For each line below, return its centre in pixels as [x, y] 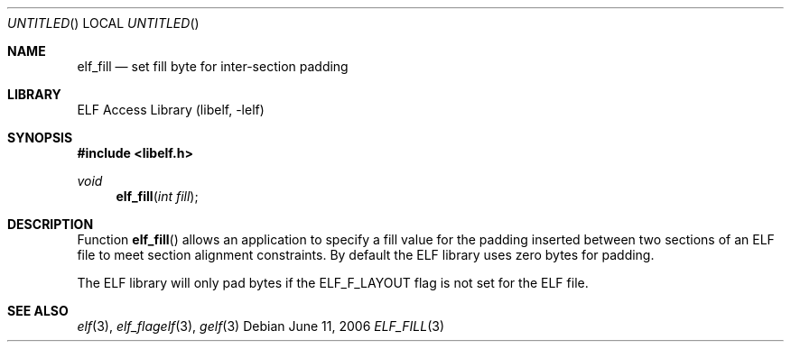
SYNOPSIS [40, 138]
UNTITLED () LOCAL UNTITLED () [103, 23]
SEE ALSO [38, 311]
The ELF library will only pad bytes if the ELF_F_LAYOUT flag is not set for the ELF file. [333, 283]
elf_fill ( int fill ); [157, 196]
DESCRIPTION [51, 224]
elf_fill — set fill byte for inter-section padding [213, 66]
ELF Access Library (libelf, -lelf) [171, 110]
